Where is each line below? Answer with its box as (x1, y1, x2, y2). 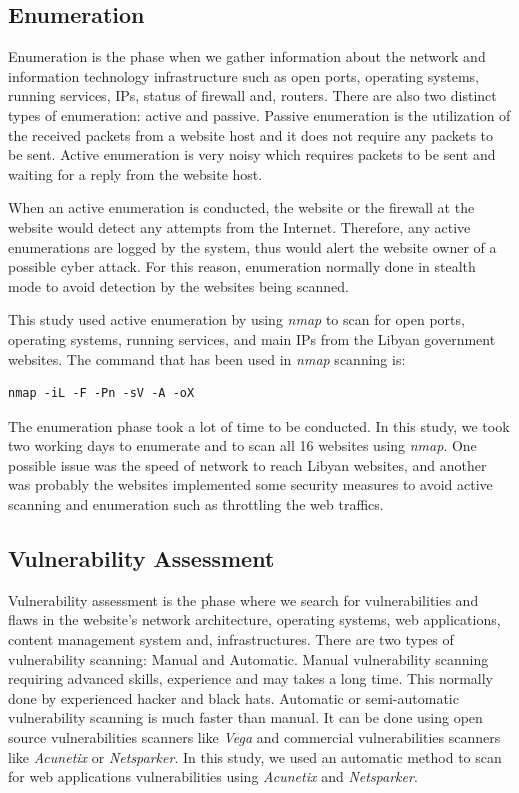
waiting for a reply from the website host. (8, 163, 263, 184)
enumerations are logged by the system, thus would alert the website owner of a (8, 236, 497, 257)
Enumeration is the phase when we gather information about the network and (8, 46, 486, 67)
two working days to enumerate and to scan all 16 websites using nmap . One (8, 435, 477, 456)
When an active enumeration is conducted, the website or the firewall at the (8, 197, 475, 218)
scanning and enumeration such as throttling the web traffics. (8, 494, 384, 515)
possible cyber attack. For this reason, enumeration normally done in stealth (8, 256, 476, 277)
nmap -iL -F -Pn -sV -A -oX (8, 386, 195, 401)
